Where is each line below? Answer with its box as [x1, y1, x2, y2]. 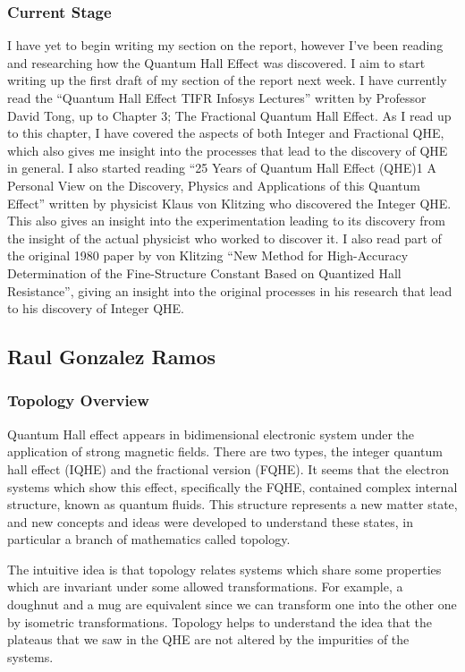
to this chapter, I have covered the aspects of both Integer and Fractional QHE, [7, 123, 444, 142]
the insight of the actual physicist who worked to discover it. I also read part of [7, 228, 442, 247]
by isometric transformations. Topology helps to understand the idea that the [7, 612, 433, 631]
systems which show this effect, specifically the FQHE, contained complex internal [7, 477, 458, 496]
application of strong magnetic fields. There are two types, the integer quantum [7, 442, 443, 461]
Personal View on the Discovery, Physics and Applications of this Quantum [7, 175, 420, 194]
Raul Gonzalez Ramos [7, 343, 216, 370]
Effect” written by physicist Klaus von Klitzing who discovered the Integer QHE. [7, 193, 452, 212]
